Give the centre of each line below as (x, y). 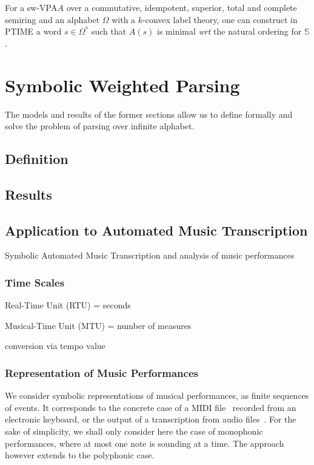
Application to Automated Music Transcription (156, 230)
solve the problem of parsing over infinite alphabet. (100, 126)
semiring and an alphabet (52, 19)
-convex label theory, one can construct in (220, 19)
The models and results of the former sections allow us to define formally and (149, 114)
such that (109, 31)
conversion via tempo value (55, 346)
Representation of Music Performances (102, 372)
